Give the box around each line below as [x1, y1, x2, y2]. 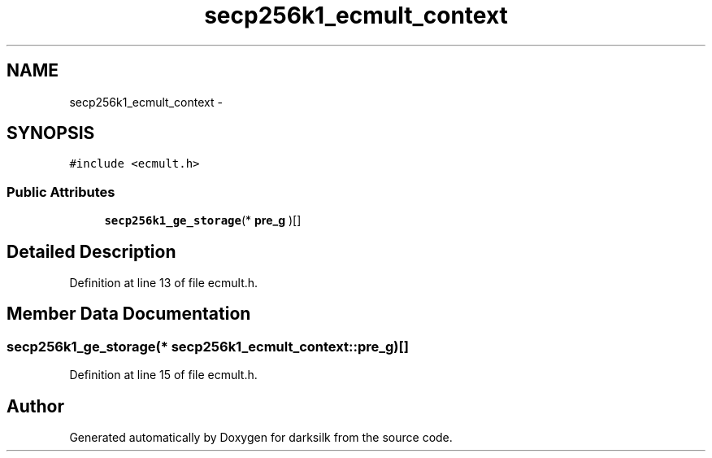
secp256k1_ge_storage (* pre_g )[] [104, 213, 302, 228]
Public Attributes [7, 183, 115, 200]
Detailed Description [7, 241, 176, 262]
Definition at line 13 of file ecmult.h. [69, 276, 258, 290]
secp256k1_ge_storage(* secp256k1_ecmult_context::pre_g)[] [7, 338, 409, 355]
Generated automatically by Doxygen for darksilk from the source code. [69, 430, 453, 445]
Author [7, 395, 64, 417]
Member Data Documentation [7, 303, 251, 325]
